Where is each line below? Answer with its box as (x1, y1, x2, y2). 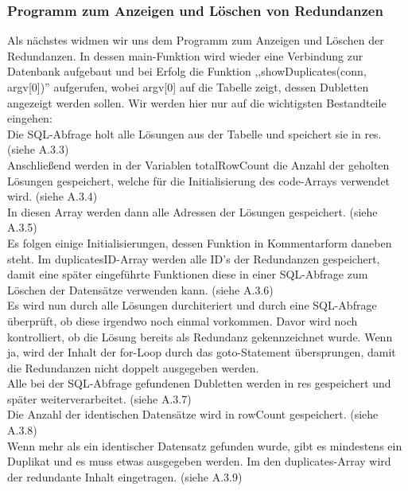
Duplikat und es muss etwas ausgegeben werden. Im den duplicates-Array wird (7, 453, 391, 470)
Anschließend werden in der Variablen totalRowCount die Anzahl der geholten (7, 156, 390, 173)
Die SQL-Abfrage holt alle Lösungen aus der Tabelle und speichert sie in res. (7, 125, 382, 142)
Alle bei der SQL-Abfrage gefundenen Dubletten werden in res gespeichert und (7, 375, 391, 392)
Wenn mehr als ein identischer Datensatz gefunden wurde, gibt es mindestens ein (7, 437, 402, 454)
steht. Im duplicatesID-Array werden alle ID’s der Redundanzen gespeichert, (7, 250, 380, 267)
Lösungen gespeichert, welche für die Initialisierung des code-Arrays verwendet (7, 172, 391, 189)
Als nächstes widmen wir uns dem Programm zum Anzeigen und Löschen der (7, 32, 384, 49)
